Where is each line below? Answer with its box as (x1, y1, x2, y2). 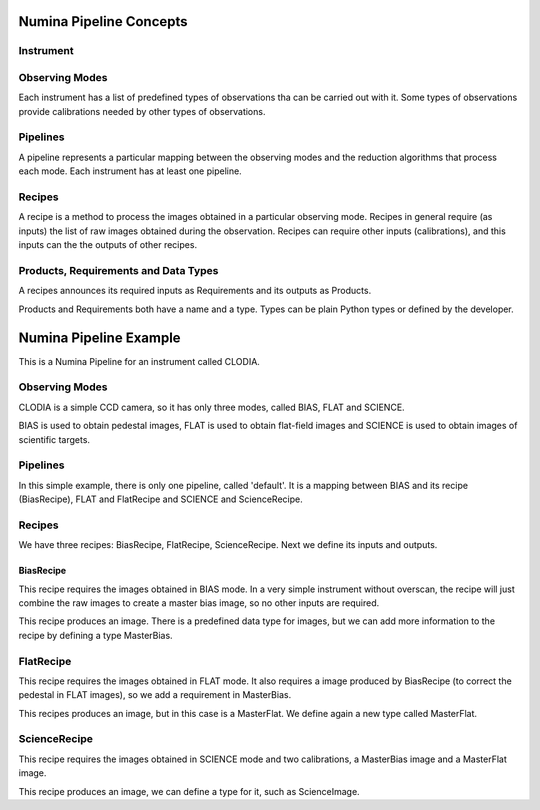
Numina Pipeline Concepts (18, 13, 189, 30)
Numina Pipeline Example (18, 329, 181, 346)
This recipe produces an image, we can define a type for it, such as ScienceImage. (18, 785, 360, 797)
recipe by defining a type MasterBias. (18, 629, 174, 641)
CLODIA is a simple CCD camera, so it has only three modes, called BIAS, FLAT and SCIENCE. (18, 401, 405, 413)
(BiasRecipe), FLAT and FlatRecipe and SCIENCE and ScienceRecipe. (18, 493, 304, 505)
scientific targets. (18, 433, 90, 445)
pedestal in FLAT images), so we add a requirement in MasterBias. (18, 689, 292, 701)
